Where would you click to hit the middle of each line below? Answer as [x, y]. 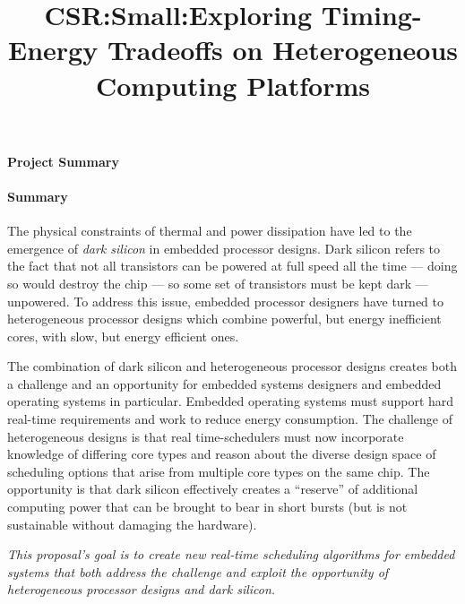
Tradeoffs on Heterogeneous [283, 50]
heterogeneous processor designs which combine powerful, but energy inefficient [224, 319]
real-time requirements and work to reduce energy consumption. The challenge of [230, 419]
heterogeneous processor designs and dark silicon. [142, 589]
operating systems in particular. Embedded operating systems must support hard [231, 401]
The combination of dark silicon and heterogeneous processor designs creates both [232, 366]
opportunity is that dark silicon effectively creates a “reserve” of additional [213, 489]
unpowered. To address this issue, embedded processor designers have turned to [226, 301]
